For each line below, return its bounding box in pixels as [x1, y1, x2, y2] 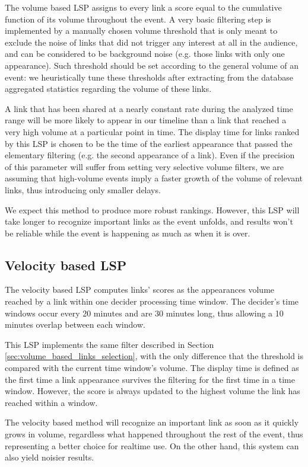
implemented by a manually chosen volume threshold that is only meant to [5, 24, 278, 37]
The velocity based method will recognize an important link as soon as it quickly [5, 416, 299, 428]
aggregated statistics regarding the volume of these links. [5, 82, 212, 95]
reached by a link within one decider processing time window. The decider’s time [5, 295, 299, 308]
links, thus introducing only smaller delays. [5, 183, 161, 196]
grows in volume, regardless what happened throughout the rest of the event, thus [5, 428, 303, 440]
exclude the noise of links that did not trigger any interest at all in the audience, [5, 36, 298, 48]
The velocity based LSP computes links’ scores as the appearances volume [5, 283, 275, 296]
